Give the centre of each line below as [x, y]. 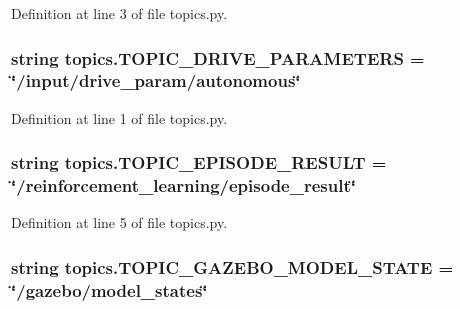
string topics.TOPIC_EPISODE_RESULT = [199, 162]
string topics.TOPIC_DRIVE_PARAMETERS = [218, 57]
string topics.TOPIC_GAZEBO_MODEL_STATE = [232, 266]
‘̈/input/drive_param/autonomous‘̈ [156, 80]
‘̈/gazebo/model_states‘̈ [109, 289]
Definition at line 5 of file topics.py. [119, 222]
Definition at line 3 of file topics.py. [119, 13]
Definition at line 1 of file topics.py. [119, 117]
